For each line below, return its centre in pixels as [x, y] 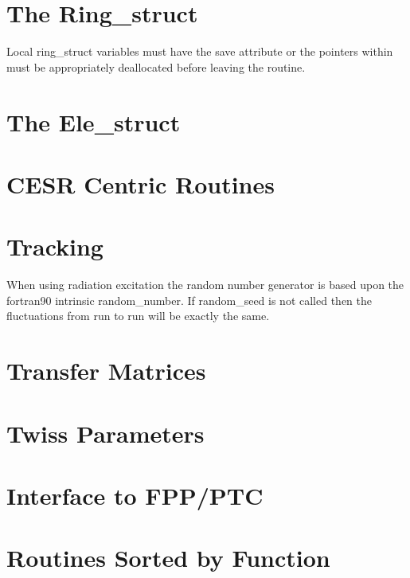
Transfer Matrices [106, 371]
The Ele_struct [94, 121]
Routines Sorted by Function [168, 558]
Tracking [55, 246]
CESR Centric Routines [141, 184]
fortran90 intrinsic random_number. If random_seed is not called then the [189, 300]
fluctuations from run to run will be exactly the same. [138, 316]
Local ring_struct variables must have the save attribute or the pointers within [200, 51]
